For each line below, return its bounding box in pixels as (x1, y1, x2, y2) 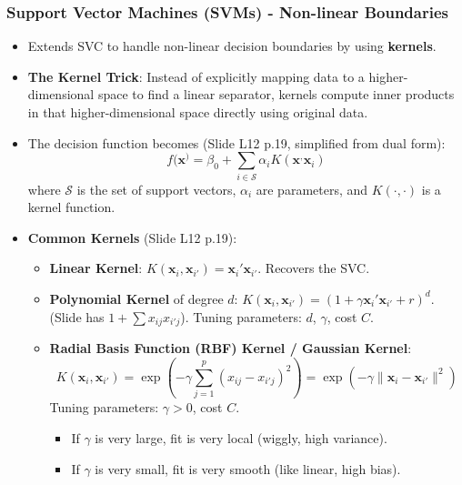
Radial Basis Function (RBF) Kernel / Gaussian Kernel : (49, 338, 412, 358)
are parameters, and (256, 179, 368, 198)
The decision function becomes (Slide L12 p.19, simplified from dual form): (27, 133, 446, 152)
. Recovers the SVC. (257, 258, 370, 278)
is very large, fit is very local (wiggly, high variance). (95, 428, 387, 447)
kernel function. (27, 197, 115, 217)
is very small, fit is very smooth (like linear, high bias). (95, 459, 401, 478)
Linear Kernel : (49, 258, 143, 278)
